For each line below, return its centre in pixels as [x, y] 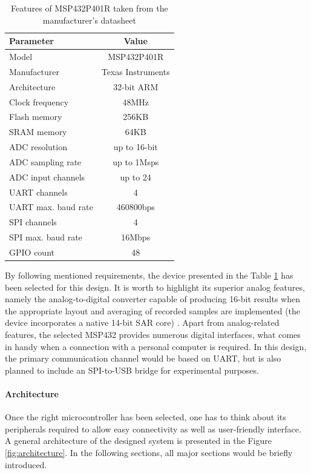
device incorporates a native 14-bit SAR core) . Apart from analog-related [142, 322]
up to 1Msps [136, 161]
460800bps [136, 207]
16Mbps [136, 237]
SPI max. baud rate [46, 237]
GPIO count [32, 252]
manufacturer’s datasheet [89, 20]
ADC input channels [47, 177]
